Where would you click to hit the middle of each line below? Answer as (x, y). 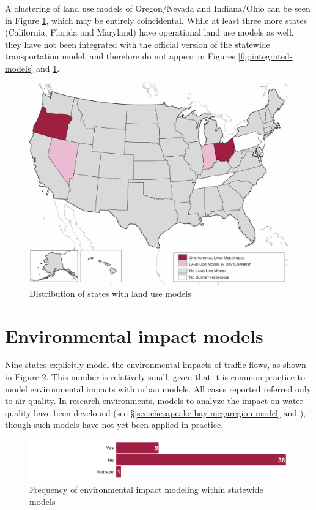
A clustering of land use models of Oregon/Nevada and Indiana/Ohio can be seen (158, 8)
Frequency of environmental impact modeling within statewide (146, 489)
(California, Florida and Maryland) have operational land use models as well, (149, 32)
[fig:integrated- (265, 56)
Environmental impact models (134, 335)
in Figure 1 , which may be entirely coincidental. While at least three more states (156, 20)
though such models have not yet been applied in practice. (114, 425)
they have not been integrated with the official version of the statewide (138, 44)
